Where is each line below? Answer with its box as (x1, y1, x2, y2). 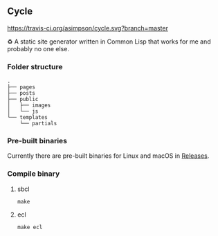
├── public (7, 96, 39, 103)
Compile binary (7, 169, 60, 179)
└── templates (7, 114, 48, 121)
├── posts (7, 90, 36, 97)
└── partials (19, 120, 57, 127)
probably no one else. (7, 44, 69, 53)
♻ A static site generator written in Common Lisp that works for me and (7, 37, 211, 46)
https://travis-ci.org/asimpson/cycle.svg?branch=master (7, 24, 168, 32)
